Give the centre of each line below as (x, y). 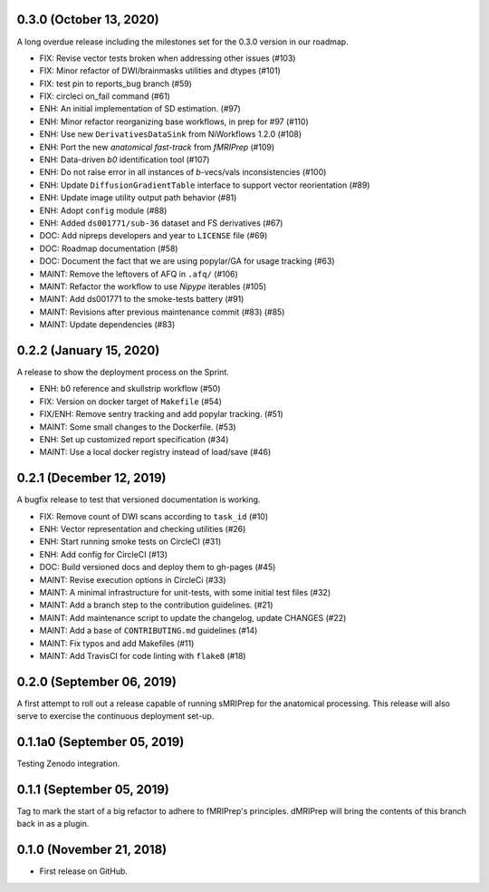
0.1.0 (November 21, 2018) (92, 850)
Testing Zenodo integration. (68, 764)
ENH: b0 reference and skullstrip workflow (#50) (130, 389)
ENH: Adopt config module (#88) (103, 210)
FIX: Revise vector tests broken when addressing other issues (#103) (168, 58)
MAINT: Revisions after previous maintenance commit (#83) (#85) (162, 312)
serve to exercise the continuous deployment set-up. (115, 716)
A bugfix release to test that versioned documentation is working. (139, 499)
